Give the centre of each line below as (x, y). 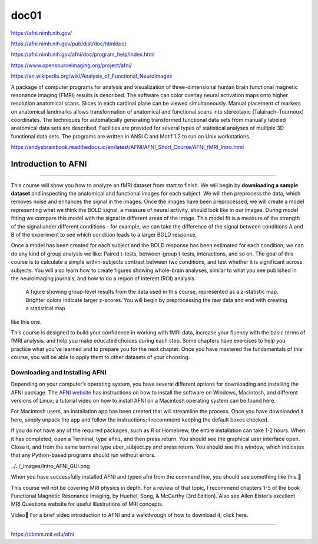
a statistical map (46, 309)
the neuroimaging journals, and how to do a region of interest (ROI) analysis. (103, 278)
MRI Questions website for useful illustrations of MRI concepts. (87, 504)
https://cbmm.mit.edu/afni (43, 534)
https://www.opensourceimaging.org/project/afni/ (71, 65)
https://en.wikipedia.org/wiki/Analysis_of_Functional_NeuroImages (92, 76)
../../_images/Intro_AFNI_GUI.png (50, 466)
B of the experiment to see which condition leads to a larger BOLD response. (104, 234)
